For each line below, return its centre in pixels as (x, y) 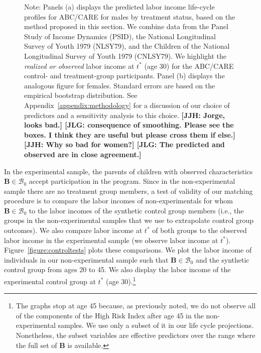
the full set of (36, 345)
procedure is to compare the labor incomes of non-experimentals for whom (118, 201)
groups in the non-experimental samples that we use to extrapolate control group (129, 220)
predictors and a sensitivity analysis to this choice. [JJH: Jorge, (125, 115)
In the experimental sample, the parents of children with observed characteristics (128, 171)
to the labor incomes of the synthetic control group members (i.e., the (136, 210)
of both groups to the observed (200, 230)
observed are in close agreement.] (83, 154)
